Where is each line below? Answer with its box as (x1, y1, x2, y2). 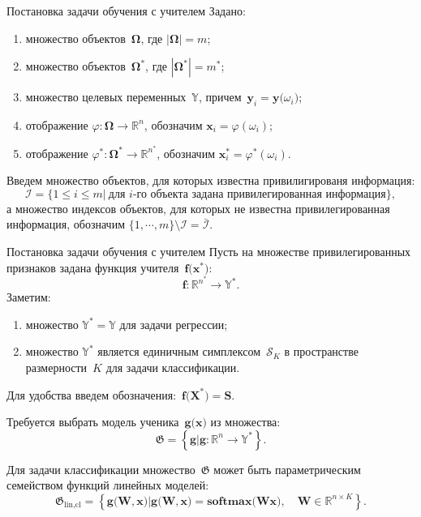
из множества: (210, 413, 281, 430)
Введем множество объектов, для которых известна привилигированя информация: (6, 172, 415, 189)
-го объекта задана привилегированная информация (132, 188, 386, 200)
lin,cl (64, 501, 81, 510)
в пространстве (284, 343, 359, 360)
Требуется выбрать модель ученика (6, 413, 179, 430)
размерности (25, 359, 88, 376)
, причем (198, 88, 242, 105)
